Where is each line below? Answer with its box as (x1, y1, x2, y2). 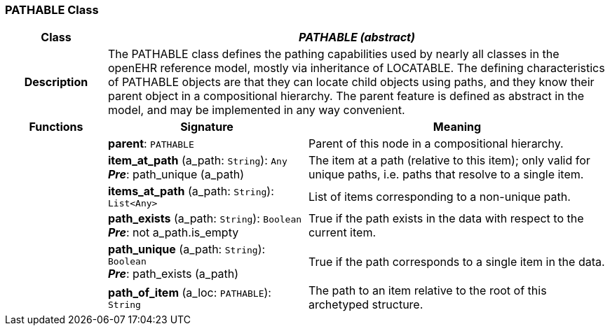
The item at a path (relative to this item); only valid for (308, 153, 590, 168)
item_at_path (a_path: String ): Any (107, 153, 287, 168)
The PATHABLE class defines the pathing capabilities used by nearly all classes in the (107, 47, 560, 62)
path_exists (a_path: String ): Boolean (107, 211, 302, 226)
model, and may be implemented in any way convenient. (107, 103, 405, 118)
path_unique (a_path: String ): (107, 242, 266, 257)
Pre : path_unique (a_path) (107, 167, 244, 182)
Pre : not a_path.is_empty (107, 225, 239, 240)
